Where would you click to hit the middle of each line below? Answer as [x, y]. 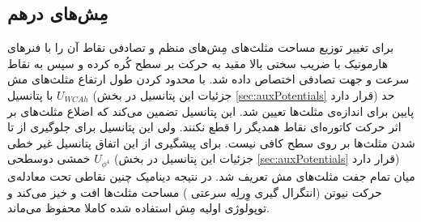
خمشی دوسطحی [49, 158]
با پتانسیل [30, 94]
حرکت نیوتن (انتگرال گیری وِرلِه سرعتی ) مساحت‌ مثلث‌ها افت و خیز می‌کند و [195, 192]
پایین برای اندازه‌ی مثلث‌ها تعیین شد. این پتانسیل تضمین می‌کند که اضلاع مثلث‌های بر [211, 111]
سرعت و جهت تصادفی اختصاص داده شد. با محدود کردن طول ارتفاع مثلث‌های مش [208, 79]
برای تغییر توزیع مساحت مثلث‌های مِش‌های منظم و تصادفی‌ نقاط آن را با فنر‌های [201, 47]
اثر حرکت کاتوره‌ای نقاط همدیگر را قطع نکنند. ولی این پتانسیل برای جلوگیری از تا [204, 127]
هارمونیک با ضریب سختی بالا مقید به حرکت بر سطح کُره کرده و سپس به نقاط [198, 63]
